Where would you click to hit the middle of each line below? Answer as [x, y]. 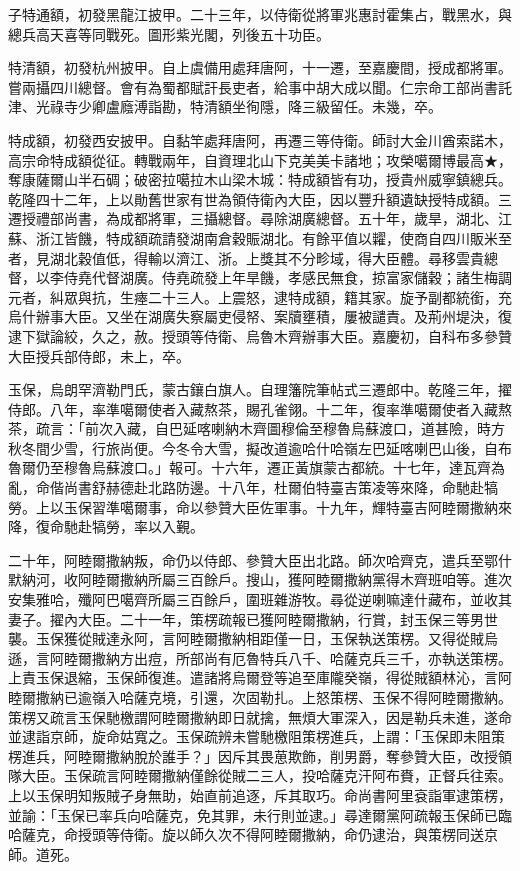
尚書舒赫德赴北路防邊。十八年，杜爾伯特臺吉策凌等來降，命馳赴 [273, 487]
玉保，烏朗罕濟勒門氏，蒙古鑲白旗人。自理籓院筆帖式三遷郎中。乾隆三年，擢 [260, 389]
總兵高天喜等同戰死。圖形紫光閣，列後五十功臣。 [169, 33]
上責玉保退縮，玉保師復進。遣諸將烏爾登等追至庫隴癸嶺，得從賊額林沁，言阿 [260, 677]
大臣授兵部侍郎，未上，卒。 [99, 355]
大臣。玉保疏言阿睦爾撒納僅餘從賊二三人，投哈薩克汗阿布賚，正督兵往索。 [266, 775]
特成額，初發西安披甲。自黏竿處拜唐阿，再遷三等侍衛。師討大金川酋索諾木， [260, 139]
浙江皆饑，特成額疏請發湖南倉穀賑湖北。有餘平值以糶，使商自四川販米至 [273, 237]
